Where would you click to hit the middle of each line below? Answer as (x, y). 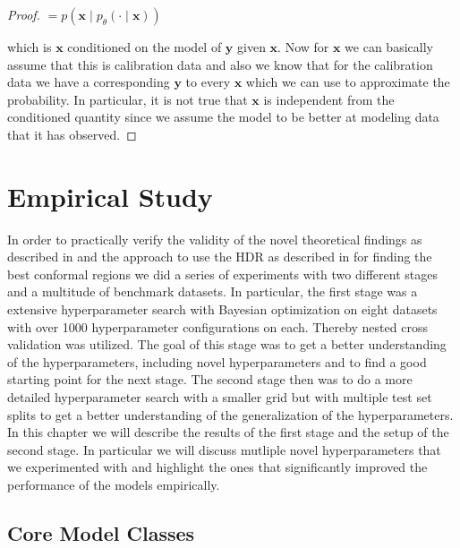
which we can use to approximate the (348, 82)
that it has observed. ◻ (72, 134)
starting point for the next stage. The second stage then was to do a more (210, 379)
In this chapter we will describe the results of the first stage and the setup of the (228, 432)
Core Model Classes (101, 532)
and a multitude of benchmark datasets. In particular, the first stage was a (213, 291)
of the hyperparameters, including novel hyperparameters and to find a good (217, 361)
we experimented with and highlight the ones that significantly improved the (217, 467)
